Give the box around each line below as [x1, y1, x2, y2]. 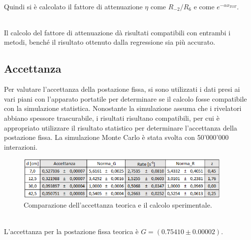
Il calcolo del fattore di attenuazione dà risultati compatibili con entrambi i [4, 27, 231, 37]
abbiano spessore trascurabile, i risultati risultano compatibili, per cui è [4, 112, 220, 123]
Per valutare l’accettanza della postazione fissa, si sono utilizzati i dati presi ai [4, 84, 240, 94]
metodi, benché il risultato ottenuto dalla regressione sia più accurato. [4, 37, 216, 47]
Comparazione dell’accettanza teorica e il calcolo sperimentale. [24, 200, 212, 210]
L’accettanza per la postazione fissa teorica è [4, 226, 139, 236]
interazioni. [4, 141, 38, 152]
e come [193, 1, 215, 11]
